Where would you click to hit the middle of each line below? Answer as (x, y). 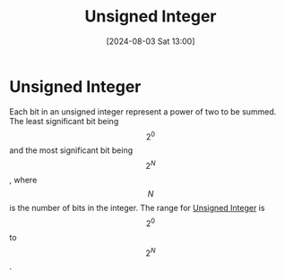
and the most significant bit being (71, 150)
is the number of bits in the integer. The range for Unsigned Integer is (137, 208)
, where (23, 180)
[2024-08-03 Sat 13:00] (151, 41)
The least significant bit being (64, 121)
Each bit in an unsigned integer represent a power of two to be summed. (143, 111)
